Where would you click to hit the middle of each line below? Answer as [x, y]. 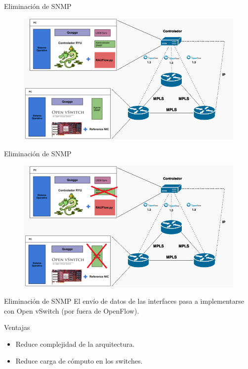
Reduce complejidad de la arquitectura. [75, 344]
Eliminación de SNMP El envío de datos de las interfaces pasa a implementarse [124, 301]
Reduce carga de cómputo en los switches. [79, 360]
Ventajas [17, 327]
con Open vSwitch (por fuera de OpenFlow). [72, 310]
